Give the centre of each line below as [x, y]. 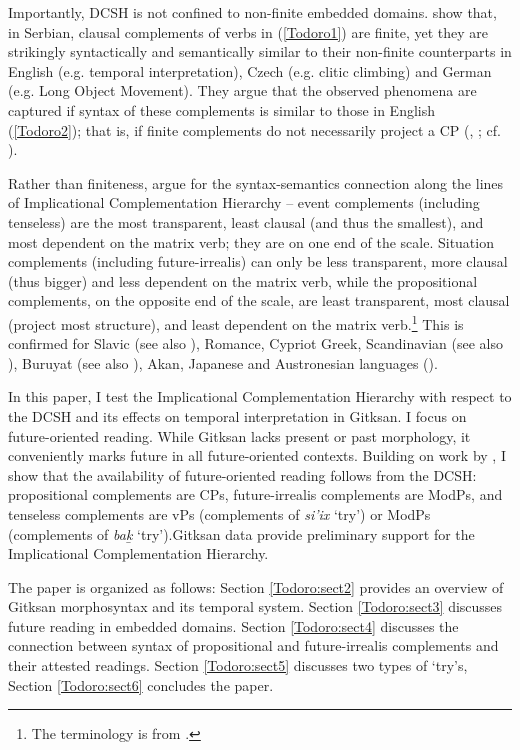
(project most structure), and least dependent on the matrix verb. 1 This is [236, 322]
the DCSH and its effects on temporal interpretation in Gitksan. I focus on [237, 415]
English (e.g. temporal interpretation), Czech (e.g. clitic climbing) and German [250, 70]
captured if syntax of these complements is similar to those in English [222, 109]
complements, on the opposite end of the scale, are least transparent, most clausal [259, 300]
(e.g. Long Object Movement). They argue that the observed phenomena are [242, 90]
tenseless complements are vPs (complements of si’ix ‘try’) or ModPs [219, 513]
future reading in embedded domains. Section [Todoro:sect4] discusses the [233, 625]
